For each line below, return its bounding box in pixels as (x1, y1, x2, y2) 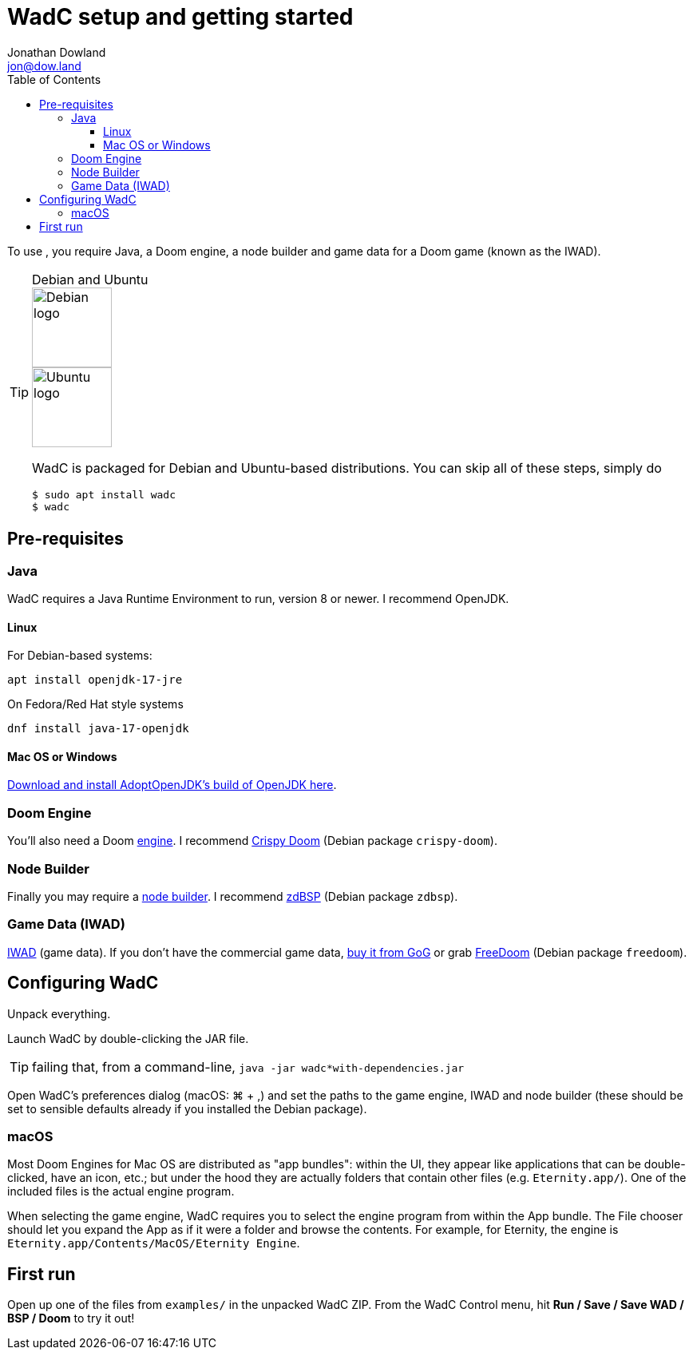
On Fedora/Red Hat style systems (7, 697, 184, 712)
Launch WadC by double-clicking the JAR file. (7, 1031, 249, 1045)
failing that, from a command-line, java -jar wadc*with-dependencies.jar (32, 1058, 465, 1075)
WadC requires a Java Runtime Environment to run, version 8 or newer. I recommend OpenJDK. (7, 591, 509, 605)
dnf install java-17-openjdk (7, 722, 189, 735)
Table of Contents (7, 72, 101, 86)
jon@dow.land (7, 58, 81, 73)
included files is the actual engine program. (7, 1184, 235, 1199)
